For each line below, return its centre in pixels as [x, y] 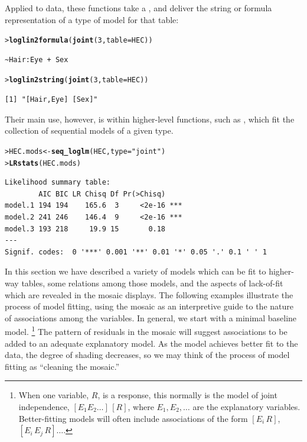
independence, [44, 406]
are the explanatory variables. [246, 406]
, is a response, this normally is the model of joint [187, 395]
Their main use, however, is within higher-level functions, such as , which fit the [150, 119]
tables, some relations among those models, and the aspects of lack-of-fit [152, 283]
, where [141, 406]
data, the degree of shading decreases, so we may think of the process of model [147, 355]
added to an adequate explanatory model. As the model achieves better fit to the [151, 343]
